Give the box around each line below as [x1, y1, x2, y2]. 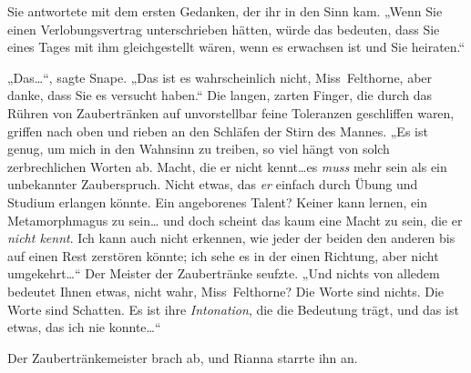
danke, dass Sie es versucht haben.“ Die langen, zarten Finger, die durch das [7, 86, 433, 105]
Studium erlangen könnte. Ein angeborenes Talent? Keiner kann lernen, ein [7, 192, 427, 211]
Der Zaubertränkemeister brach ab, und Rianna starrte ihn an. [7, 348, 358, 367]
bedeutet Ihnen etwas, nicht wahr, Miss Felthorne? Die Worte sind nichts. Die [7, 281, 445, 300]
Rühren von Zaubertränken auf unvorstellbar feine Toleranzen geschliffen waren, [7, 103, 455, 122]
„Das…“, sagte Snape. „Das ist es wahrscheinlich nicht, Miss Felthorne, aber [7, 67, 433, 86]
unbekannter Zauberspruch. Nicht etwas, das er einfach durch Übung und [7, 175, 418, 194]
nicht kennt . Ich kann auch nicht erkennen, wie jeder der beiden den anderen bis [7, 228, 456, 247]
